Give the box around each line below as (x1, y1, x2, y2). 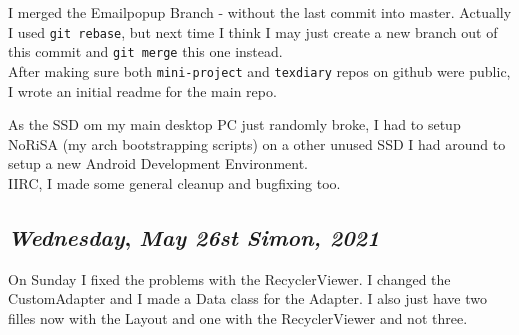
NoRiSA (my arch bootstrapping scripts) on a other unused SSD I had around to (8, 133, 506, 154)
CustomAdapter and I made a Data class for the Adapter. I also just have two (8, 288, 487, 309)
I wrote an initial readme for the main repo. (8, 80, 277, 101)
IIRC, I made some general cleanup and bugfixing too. (8, 172, 341, 193)
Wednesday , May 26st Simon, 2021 (8, 221, 380, 252)
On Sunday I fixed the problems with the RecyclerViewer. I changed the (8, 268, 451, 289)
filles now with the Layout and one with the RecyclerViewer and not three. (8, 307, 468, 328)
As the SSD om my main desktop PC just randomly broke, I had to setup (8, 114, 461, 135)
